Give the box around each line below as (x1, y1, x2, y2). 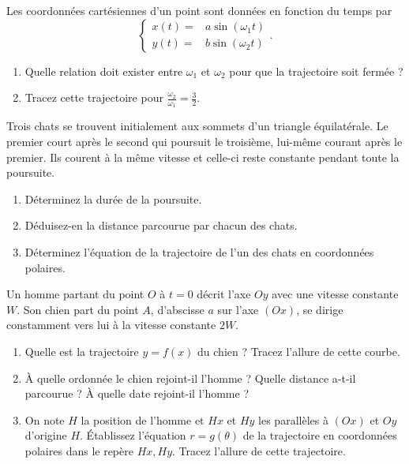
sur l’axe (217, 301, 259, 317)
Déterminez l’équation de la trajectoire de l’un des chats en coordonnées (24, 243, 374, 260)
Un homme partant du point (6, 286, 144, 302)
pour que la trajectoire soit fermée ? (229, 62, 403, 79)
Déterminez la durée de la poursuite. (24, 190, 202, 207)
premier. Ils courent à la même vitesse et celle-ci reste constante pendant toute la (6, 148, 400, 165)
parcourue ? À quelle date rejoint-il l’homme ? (24, 385, 250, 402)
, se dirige (296, 301, 343, 317)
